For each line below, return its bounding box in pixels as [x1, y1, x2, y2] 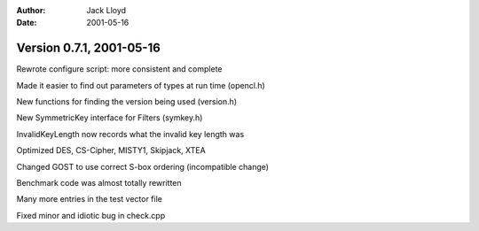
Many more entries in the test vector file [16, 194, 163, 204]
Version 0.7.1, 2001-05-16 [16, 41, 161, 56]
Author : [16, 5, 46, 15]
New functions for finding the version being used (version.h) [16, 96, 238, 107]
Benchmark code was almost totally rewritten [16, 178, 182, 189]
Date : [16, 18, 37, 28]
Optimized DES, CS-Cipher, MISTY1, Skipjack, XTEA [16, 145, 206, 156]
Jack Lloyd [86, 5, 127, 15]
